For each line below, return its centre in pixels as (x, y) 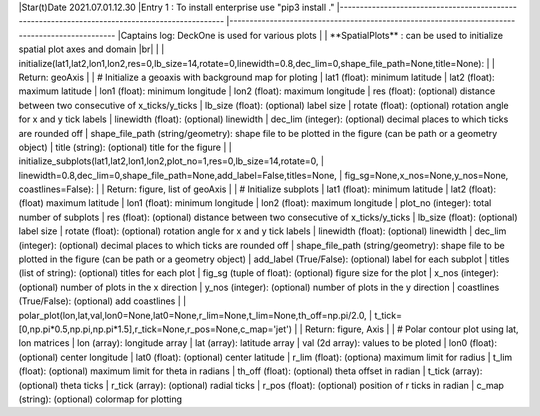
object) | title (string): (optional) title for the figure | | (125, 147)
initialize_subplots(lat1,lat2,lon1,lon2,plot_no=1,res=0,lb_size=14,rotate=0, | (171, 161)
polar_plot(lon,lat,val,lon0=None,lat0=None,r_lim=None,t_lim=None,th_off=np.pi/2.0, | (195, 315)
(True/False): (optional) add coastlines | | (102, 301)
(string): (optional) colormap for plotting (100, 399)
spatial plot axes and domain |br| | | (91, 49)
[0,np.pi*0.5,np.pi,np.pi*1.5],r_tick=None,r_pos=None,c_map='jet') (155, 329)
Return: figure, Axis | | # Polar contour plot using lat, (412, 329)
